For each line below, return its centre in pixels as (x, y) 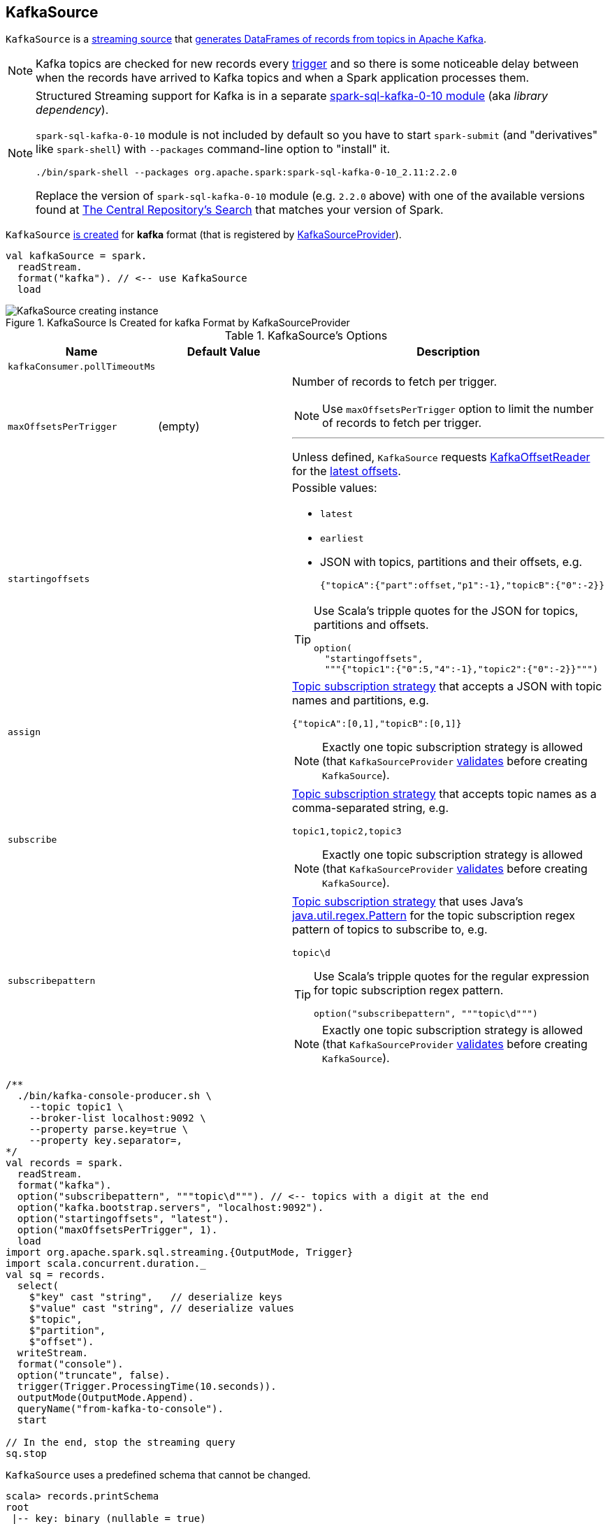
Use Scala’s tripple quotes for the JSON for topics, (446, 611)
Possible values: (335, 488)
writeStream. (53, 1353)
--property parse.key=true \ (109, 1130)
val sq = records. (56, 1275)
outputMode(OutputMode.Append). (106, 1398)
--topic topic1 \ (76, 1107)
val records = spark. (65, 1163)
